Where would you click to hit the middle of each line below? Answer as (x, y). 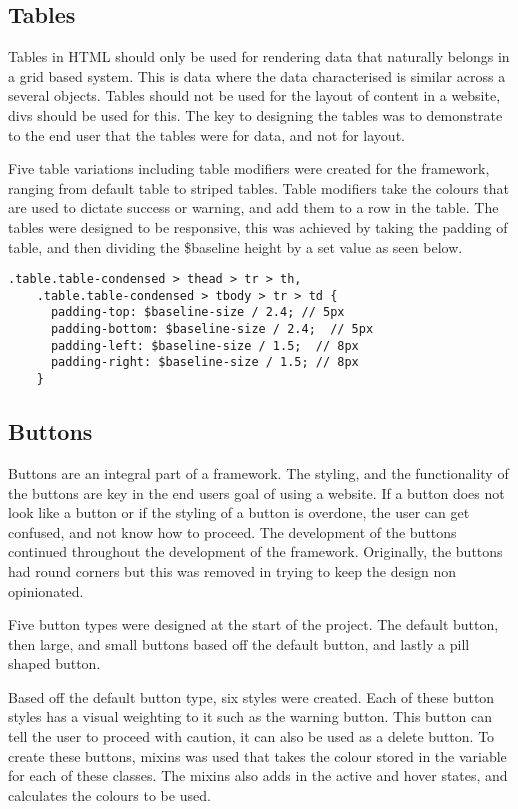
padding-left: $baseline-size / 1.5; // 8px (204, 345)
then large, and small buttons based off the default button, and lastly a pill (239, 643)
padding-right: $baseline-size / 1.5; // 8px (204, 362)
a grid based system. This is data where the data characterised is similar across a (257, 75)
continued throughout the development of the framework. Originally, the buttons (255, 551)
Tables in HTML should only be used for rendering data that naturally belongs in (259, 56)
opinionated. (46, 590)
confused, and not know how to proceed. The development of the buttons (232, 531)
